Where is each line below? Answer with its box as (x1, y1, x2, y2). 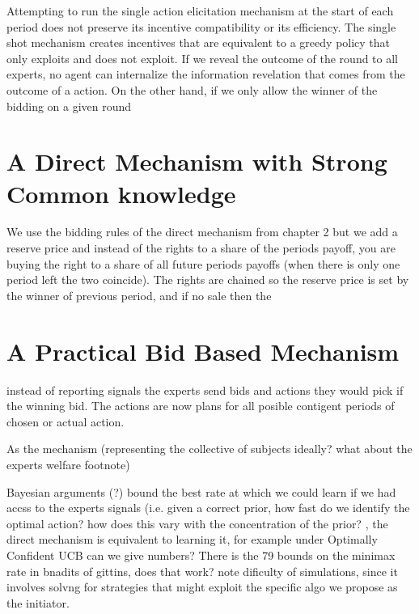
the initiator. (6, 594, 70, 611)
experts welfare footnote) (6, 455, 130, 472)
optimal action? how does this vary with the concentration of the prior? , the (6, 514, 388, 531)
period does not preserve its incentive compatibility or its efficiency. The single (6, 18, 396, 35)
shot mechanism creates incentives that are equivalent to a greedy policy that (6, 34, 391, 51)
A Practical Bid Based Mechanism (6, 334, 400, 367)
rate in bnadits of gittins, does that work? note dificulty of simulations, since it (6, 562, 398, 579)
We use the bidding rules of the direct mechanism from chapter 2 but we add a (6, 223, 398, 240)
